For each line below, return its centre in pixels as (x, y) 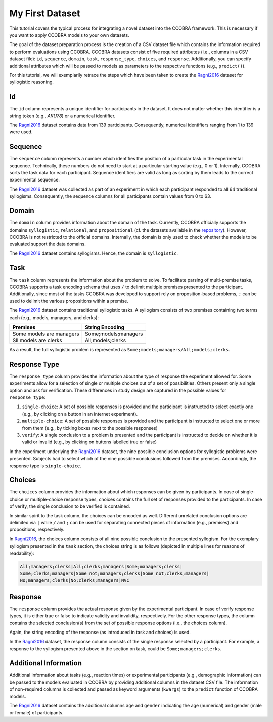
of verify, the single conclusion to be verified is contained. (70, 506)
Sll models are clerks (37, 340)
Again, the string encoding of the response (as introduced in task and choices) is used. (100, 632)
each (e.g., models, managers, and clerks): (54, 317)
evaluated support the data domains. (48, 244)
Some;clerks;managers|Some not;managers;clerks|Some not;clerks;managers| (115, 573)
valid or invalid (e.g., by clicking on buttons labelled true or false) (89, 442)
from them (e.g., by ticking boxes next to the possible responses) (90, 428)
